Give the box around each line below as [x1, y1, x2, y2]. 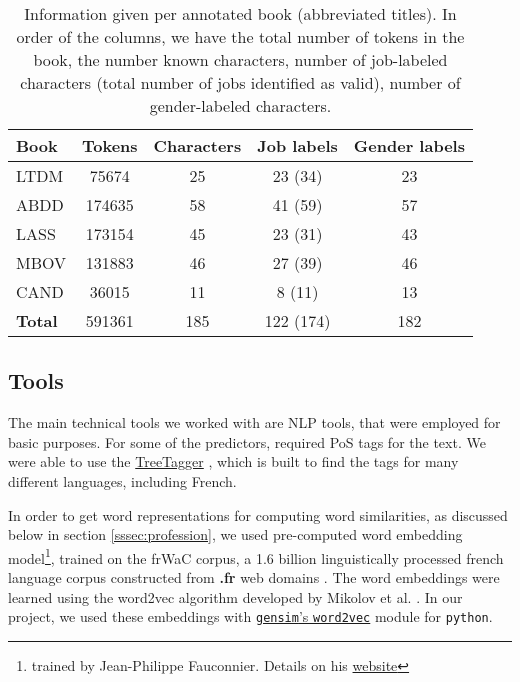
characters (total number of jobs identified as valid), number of [20, 71, 461, 94]
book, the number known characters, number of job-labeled [33, 48, 448, 71]
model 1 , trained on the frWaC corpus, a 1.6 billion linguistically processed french [8, 544, 504, 568]
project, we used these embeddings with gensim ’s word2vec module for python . [8, 606, 493, 627]
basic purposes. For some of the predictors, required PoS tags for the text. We [8, 431, 486, 452]
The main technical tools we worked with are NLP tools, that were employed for [8, 412, 501, 433]
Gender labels [353, 134, 465, 157]
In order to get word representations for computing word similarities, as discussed [8, 504, 508, 525]
